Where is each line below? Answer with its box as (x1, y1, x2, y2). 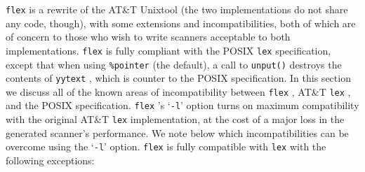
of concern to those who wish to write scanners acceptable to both (6, 29, 291, 44)
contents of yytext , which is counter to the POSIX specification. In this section (6, 71, 351, 85)
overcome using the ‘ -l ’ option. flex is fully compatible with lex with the (6, 139, 326, 154)
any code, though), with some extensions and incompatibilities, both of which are (6, 15, 356, 30)
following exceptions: (6, 153, 95, 168)
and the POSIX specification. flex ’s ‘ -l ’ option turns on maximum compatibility (6, 98, 359, 113)
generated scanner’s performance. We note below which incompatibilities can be (6, 125, 349, 140)
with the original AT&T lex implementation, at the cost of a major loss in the (6, 112, 345, 127)
